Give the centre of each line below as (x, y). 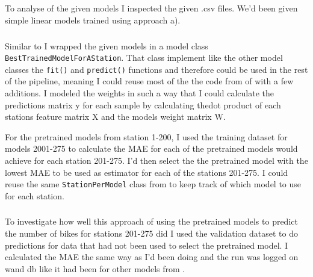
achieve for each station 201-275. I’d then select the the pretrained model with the (156, 160)
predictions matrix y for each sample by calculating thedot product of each (143, 104)
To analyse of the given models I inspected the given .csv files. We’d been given (151, 8)
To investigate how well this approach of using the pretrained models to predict (151, 221)
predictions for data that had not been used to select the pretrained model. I (147, 245)
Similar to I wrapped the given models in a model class (107, 45)
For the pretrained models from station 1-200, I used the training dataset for (146, 136)
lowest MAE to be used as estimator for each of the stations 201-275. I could (147, 172)
